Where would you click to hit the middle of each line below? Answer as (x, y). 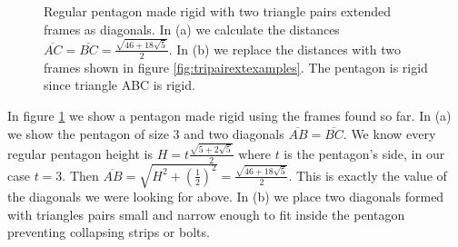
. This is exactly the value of (368, 175)
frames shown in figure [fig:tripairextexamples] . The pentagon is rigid (236, 67)
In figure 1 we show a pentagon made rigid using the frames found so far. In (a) (229, 115)
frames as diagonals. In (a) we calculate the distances (192, 29)
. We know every (389, 133)
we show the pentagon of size (88, 133)
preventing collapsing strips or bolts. (109, 232)
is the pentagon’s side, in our (364, 153)
